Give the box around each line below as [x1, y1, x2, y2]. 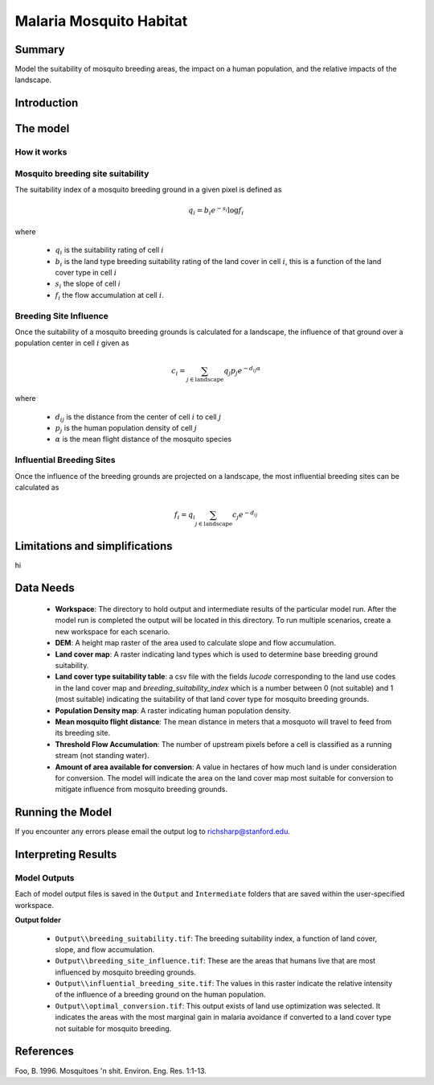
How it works [14, 146, 68, 158]
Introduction [14, 97, 79, 110]
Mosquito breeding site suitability [14, 167, 149, 179]
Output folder [14, 915, 62, 925]
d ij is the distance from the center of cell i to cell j [55, 411, 222, 423]
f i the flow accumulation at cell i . [55, 290, 165, 302]
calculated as [14, 483, 59, 493]
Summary [14, 43, 65, 56]
